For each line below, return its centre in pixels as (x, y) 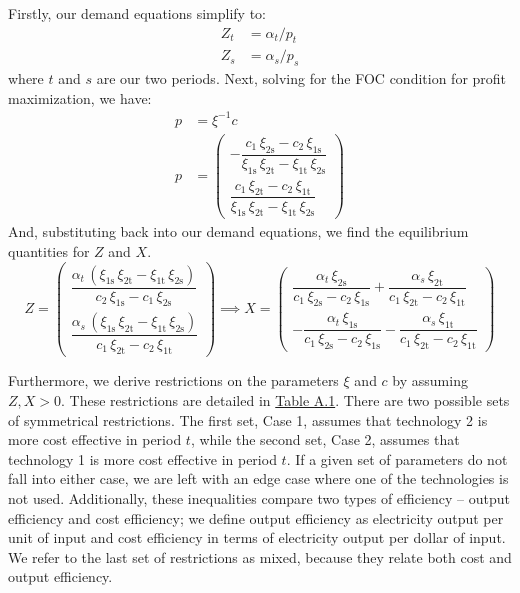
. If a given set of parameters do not (397, 458)
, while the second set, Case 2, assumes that (325, 439)
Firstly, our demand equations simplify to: (137, 13)
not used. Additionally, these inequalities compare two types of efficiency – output (259, 497)
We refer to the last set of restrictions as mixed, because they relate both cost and (260, 556)
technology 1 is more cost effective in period (142, 458)
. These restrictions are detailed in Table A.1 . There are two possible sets (285, 399)
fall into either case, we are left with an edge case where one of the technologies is (258, 478)
